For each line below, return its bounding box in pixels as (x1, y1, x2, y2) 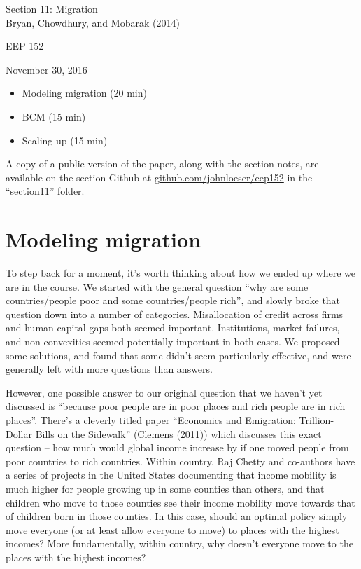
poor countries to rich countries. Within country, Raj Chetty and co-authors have (6, 453, 355, 468)
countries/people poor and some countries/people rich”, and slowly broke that (6, 293, 341, 308)
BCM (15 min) (22, 109, 86, 123)
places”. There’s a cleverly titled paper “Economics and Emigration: (6, 413, 296, 427)
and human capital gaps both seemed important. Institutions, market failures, (6, 320, 340, 335)
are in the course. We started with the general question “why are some (6, 279, 309, 294)
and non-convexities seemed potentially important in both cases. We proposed (6, 334, 340, 349)
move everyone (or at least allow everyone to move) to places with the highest (6, 522, 339, 537)
